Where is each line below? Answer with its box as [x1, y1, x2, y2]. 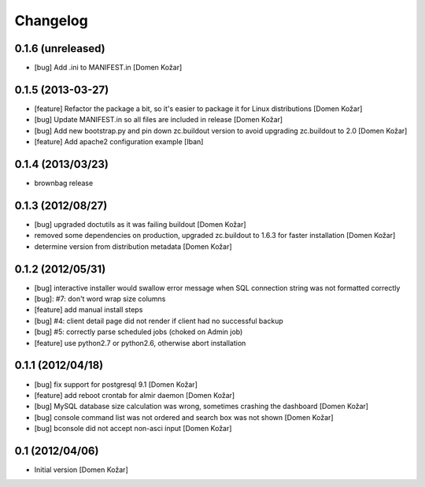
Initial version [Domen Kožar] [34, 465, 129, 474]
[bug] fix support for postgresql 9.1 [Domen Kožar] [34, 379, 198, 389]
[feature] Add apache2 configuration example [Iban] [34, 137, 204, 147]
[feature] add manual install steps [34, 305, 143, 314]
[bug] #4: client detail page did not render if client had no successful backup [34, 316, 283, 325]
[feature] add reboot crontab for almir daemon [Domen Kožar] [34, 390, 235, 400]
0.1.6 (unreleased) [14, 42, 105, 55]
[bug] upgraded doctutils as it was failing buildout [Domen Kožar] [34, 219, 247, 229]
